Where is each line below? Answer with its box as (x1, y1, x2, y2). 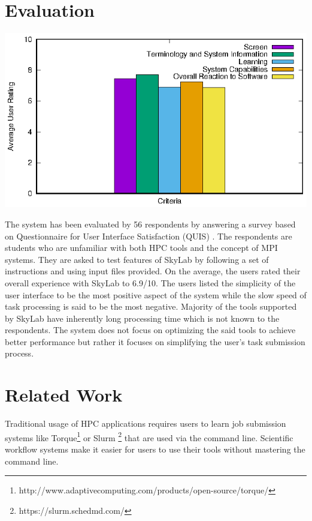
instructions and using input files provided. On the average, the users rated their (5, 265, 301, 277)
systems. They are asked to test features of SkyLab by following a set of (5, 253, 269, 265)
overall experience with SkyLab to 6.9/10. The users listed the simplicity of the (5, 276, 296, 289)
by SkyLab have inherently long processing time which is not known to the (5, 312, 280, 324)
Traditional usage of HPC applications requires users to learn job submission (5, 417, 286, 430)
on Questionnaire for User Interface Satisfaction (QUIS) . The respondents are (5, 229, 292, 242)
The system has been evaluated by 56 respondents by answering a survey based (5, 217, 296, 230)
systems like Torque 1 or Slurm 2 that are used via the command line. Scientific (5, 429, 293, 444)
